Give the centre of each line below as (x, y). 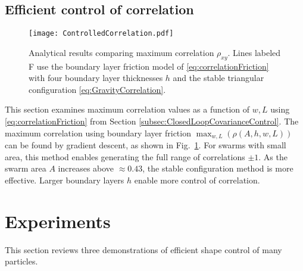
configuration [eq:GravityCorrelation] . (97, 89)
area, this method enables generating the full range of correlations (125, 156)
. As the (273, 156)
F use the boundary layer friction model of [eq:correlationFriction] (149, 66)
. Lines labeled (254, 52)
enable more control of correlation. (197, 180)
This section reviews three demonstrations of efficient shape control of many (143, 249)
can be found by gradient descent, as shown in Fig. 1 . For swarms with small (146, 145)
